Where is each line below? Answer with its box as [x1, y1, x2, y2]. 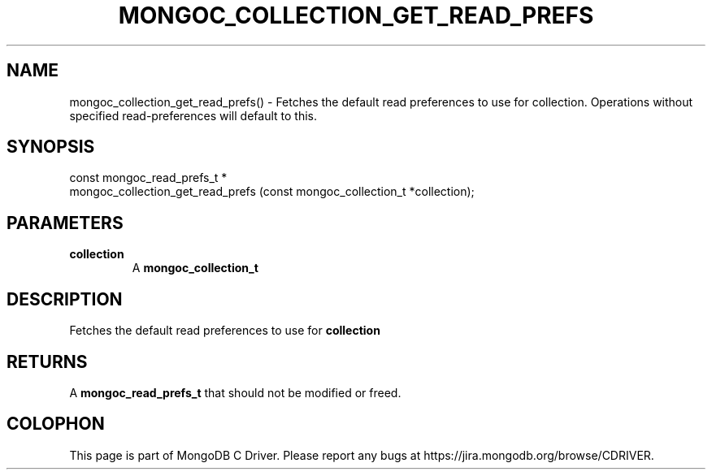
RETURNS [7, 351, 88, 372]
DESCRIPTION [7, 288, 123, 309]
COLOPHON [7, 413, 105, 435]
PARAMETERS [7, 212, 124, 233]
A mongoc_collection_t [132, 261, 258, 275]
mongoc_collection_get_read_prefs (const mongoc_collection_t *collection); [69, 184, 475, 199]
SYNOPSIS [7, 136, 95, 158]
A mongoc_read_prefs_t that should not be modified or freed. [69, 385, 402, 400]
